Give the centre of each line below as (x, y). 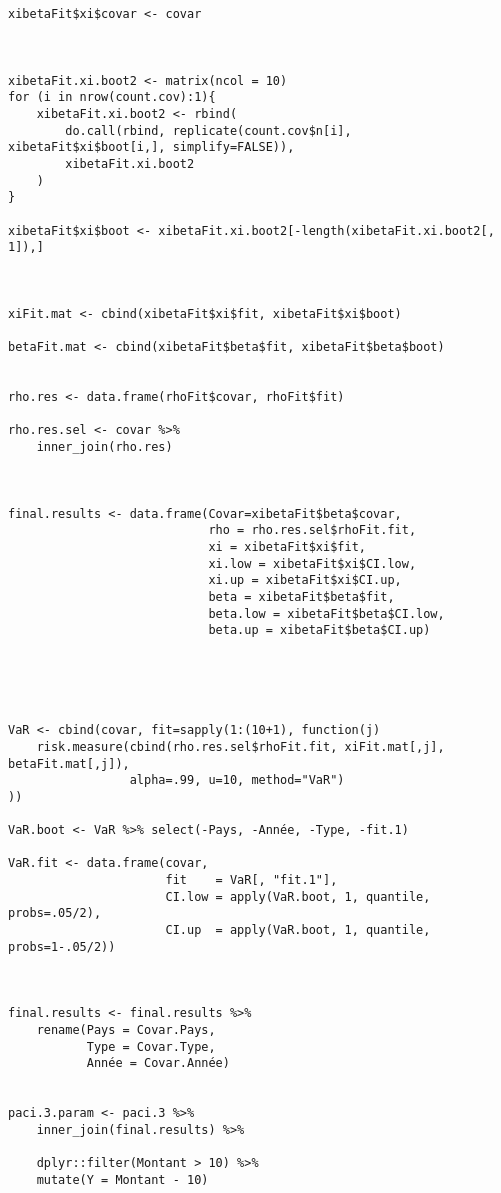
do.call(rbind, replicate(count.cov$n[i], (208, 130)
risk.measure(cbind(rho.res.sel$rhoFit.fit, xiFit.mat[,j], (240, 746)
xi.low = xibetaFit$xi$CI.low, (312, 563)
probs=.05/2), (55, 913)
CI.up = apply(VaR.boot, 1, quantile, (298, 930)
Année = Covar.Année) (158, 1063)
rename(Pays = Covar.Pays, (126, 1030)
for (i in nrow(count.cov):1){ (112, 97)
